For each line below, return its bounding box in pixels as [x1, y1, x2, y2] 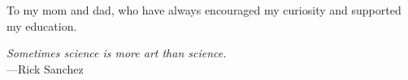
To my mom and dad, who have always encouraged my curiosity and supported [7, 2, 401, 18]
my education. [7, 17, 77, 34]
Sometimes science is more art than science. [7, 44, 227, 61]
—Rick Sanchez [7, 60, 84, 77]
